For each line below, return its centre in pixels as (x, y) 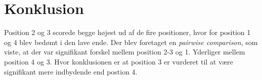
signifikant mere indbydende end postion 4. (71, 71)
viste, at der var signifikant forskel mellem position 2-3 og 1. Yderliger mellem (125, 52)
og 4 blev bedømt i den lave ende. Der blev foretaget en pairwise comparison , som (131, 42)
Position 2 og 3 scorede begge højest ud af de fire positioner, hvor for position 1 (127, 32)
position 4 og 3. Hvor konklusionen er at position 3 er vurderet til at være (119, 61)
